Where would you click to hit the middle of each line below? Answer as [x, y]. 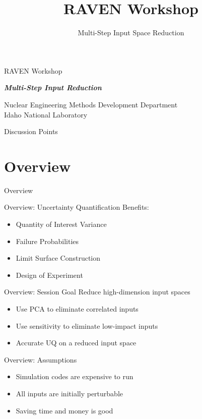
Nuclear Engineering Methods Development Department [91, 104]
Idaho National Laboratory [46, 114]
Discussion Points [31, 131]
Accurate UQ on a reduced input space [76, 343]
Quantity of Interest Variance [61, 224]
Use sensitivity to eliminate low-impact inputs [87, 325]
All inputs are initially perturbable [69, 393]
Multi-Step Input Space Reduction [131, 33]
